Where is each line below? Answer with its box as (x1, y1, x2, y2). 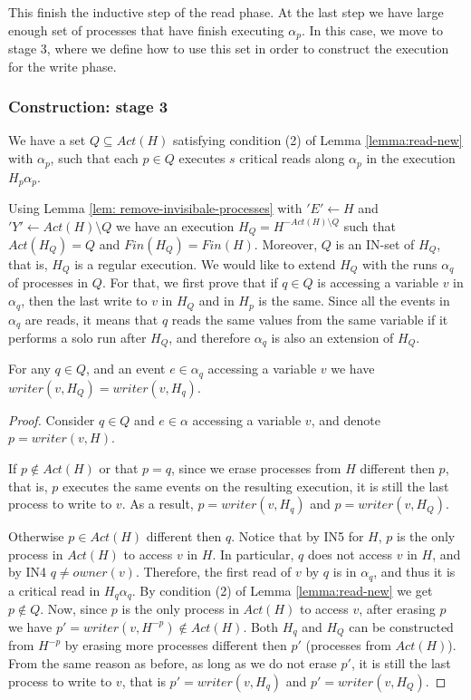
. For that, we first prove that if (101, 273, 278, 292)
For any (8, 359, 51, 378)
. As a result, (121, 494, 194, 513)
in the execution (366, 149, 456, 168)
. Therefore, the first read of (135, 562, 292, 581)
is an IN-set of (335, 235, 415, 253)
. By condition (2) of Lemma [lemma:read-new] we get (131, 580, 433, 599)
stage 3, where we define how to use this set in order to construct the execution (8, 39, 449, 58)
